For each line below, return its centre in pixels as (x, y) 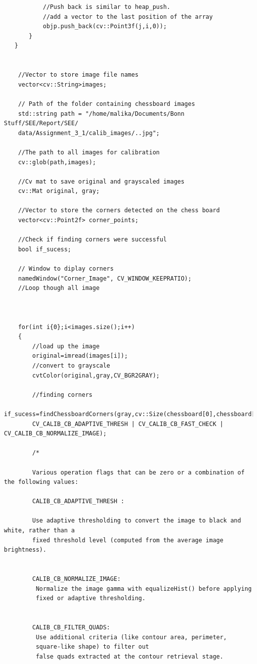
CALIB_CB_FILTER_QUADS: (71, 627)
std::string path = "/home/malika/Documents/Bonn (101, 114)
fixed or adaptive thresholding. (91, 598)
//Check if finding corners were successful (92, 240)
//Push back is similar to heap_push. (107, 7)
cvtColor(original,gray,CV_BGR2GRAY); (96, 375)
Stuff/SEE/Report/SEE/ (41, 123)
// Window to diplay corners (66, 269)
